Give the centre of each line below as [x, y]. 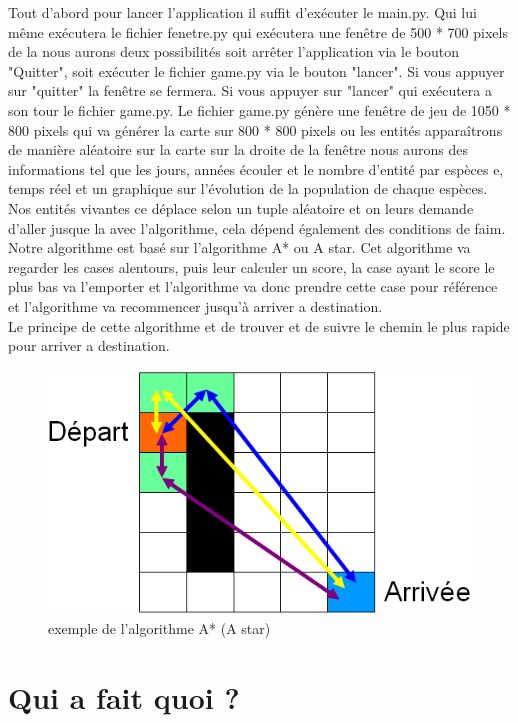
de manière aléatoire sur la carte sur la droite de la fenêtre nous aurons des [238, 149]
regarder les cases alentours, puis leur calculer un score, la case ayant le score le [251, 266]
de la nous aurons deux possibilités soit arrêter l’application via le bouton [233, 51]
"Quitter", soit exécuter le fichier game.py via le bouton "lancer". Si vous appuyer [256, 70]
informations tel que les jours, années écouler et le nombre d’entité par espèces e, [256, 168]
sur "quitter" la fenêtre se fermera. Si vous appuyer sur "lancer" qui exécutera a [250, 90]
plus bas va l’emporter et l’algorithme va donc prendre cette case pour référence [253, 286]
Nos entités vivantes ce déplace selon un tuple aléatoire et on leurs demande [241, 207]
